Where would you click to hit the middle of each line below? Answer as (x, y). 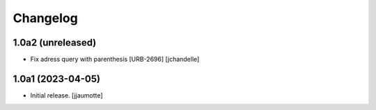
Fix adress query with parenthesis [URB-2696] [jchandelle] (115, 59)
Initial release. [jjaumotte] (67, 95)
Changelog (45, 18)
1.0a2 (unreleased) (55, 43)
